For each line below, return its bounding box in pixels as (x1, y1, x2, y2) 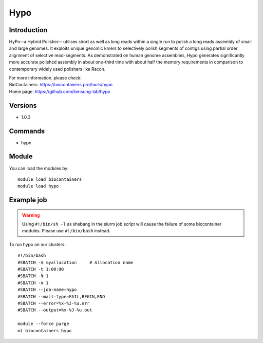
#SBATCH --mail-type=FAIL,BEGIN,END (18, 294, 105, 299)
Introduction (9, 26, 48, 34)
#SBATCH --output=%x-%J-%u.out (18, 307, 93, 313)
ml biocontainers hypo (18, 328, 72, 333)
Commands (9, 127, 45, 135)
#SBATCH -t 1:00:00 (18, 267, 64, 272)
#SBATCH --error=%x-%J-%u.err (18, 301, 90, 306)
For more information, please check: (9, 75, 82, 81)
